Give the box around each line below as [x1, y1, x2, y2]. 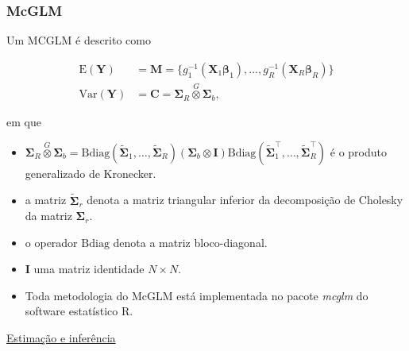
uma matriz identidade [33, 260, 145, 277]
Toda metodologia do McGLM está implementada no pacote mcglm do [25, 287, 368, 303]
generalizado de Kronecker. [25, 164, 156, 181]
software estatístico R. [25, 303, 133, 319]
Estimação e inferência [6, 330, 116, 346]
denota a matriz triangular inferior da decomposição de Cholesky [87, 191, 403, 208]
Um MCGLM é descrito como [6, 32, 151, 48]
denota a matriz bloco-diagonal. [113, 233, 268, 250]
